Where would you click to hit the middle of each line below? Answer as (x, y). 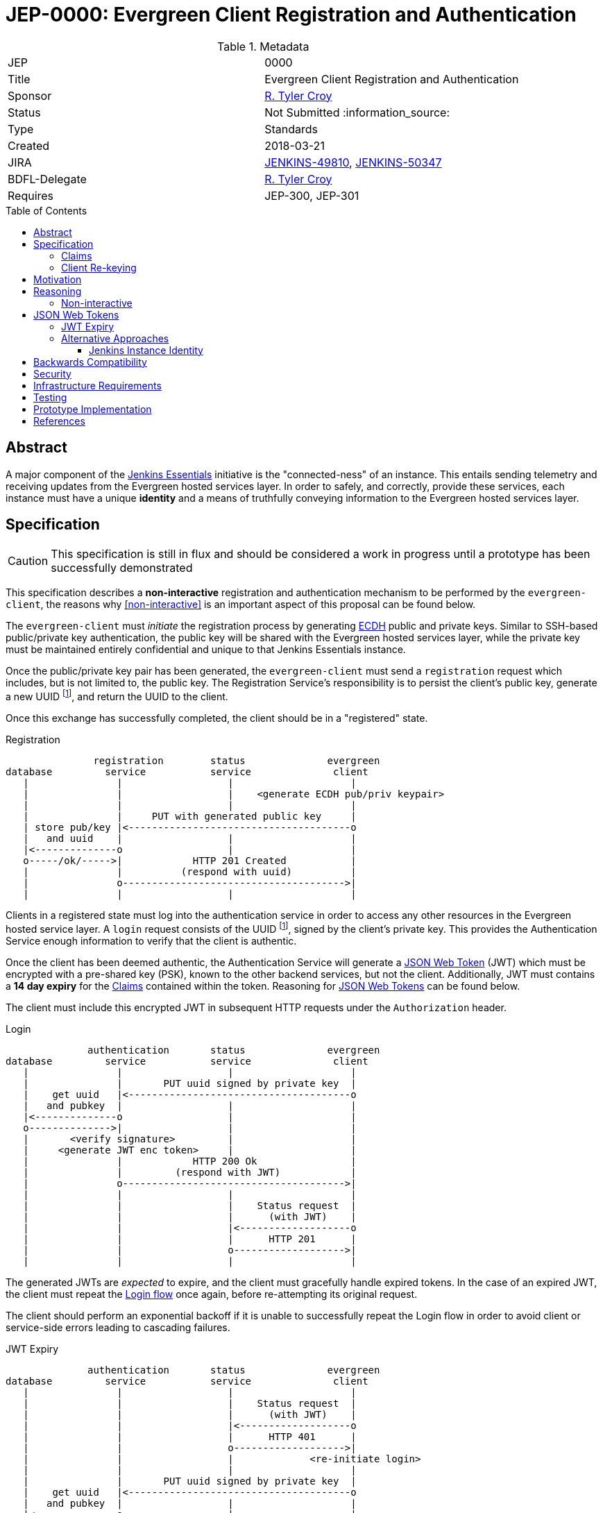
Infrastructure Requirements (97, 385)
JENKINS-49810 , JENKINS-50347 (353, 162)
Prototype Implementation (93, 409)
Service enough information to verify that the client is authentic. (151, 940)
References (59, 421)
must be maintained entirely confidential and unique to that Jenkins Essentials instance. (206, 650)
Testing (50, 397)
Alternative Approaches (115, 338)
